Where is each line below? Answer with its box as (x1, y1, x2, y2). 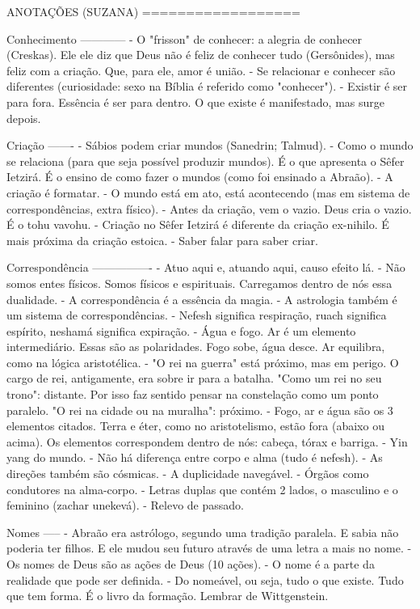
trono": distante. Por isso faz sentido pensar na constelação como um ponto (6, 386, 379, 403)
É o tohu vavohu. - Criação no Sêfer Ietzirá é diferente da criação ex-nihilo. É (6, 216, 389, 233)
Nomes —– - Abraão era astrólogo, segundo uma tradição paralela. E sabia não (6, 523, 399, 540)
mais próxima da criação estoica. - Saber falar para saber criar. (6, 231, 318, 248)
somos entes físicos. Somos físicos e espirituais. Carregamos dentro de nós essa (6, 274, 393, 291)
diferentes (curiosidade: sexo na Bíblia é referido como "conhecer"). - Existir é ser (6, 78, 408, 95)
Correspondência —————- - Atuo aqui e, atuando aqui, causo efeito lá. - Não (6, 259, 405, 276)
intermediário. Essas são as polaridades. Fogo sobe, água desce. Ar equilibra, (6, 338, 385, 355)
